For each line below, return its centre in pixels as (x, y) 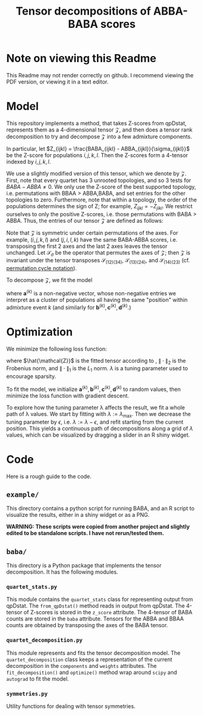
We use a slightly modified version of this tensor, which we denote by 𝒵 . (96, 173)
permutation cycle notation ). (42, 268)
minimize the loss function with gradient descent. (68, 395)
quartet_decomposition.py (45, 640)
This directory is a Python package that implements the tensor (84, 566)
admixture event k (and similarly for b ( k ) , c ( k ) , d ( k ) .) (69, 307)
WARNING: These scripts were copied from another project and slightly (98, 527)
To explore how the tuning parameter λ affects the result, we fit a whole (96, 407)
